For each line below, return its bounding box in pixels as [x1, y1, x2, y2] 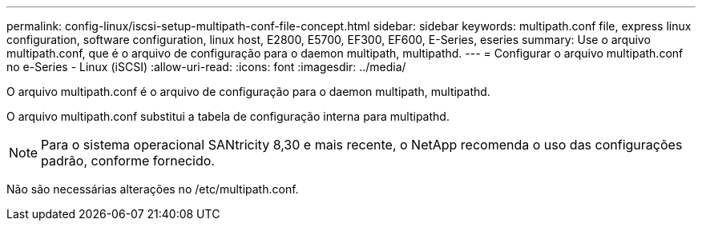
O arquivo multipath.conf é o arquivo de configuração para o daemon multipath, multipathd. [6, 85, 490, 98]
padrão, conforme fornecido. [41, 153, 215, 169]
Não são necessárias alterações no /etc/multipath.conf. [6, 182, 299, 196]
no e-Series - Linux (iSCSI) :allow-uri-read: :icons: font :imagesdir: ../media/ [6, 60, 406, 74]
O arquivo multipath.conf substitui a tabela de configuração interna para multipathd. [6, 110, 450, 123]
